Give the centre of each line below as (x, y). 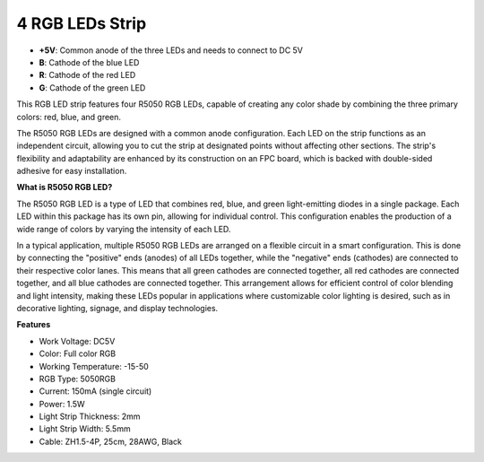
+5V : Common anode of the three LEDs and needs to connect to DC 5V (171, 50)
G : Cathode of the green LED (92, 87)
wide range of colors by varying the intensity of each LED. (124, 229)
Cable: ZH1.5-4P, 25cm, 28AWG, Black (111, 441)
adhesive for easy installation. (72, 171)
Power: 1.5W (62, 404)
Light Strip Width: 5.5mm (85, 429)
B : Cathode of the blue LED (89, 62)
